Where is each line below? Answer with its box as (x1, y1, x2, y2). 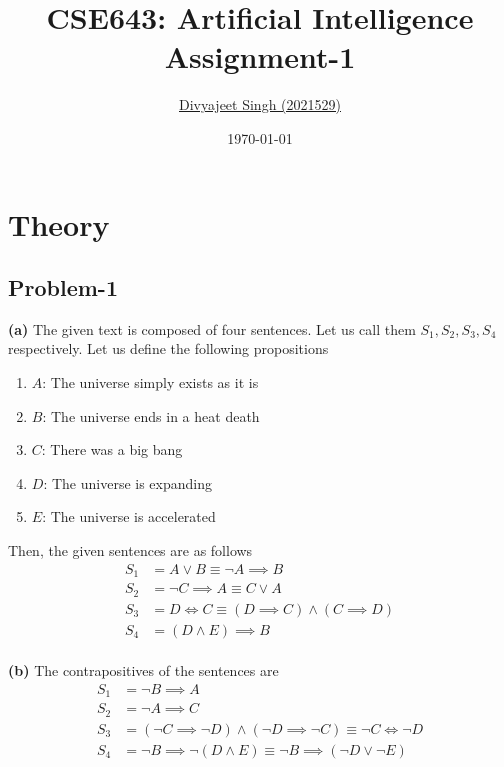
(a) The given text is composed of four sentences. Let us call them (8, 318, 416, 339)
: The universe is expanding (43, 472, 212, 493)
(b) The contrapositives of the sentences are (8, 660, 279, 681)
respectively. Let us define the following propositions (8, 338, 329, 359)
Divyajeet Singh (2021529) (179, 94, 341, 115)
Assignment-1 (164, 36, 356, 77)
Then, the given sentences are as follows (8, 540, 253, 561)
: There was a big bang (41, 439, 183, 460)
